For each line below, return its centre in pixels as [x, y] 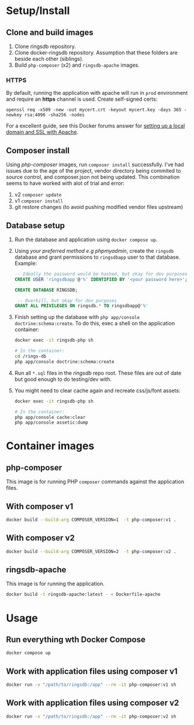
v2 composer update [38, 195]
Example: [26, 263]
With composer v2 [40, 538]
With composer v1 [40, 506]
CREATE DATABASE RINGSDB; [46, 290]
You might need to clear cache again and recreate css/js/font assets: [97, 390]
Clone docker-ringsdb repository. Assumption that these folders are [96, 53]
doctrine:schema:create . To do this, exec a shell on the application [95, 324]
